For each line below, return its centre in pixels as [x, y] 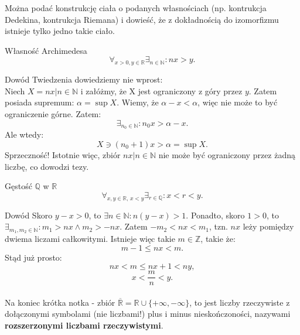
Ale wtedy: [24, 134]
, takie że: [218, 239]
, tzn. [218, 226]
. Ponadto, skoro [215, 215]
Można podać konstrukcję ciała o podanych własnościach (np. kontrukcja [136, 8]
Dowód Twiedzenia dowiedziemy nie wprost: [84, 79]
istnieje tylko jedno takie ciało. [60, 31]
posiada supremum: [40, 102]
